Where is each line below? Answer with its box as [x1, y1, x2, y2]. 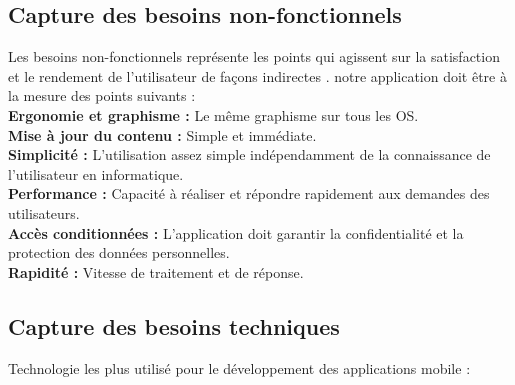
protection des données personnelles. [8, 242, 230, 263]
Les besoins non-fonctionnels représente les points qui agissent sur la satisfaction [8, 46, 500, 67]
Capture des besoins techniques [8, 310, 340, 341]
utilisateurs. [8, 202, 80, 223]
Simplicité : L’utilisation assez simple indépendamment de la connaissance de [8, 144, 491, 165]
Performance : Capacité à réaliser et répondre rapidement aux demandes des [8, 183, 490, 204]
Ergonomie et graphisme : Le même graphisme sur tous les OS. [8, 104, 419, 125]
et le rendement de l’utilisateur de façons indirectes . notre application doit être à [8, 65, 507, 86]
